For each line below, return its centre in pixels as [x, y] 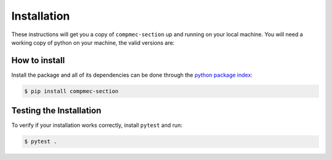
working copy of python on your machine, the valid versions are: [93, 42]
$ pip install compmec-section [72, 91]
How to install [38, 60]
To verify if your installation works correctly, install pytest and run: [97, 125]
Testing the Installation [56, 111]
